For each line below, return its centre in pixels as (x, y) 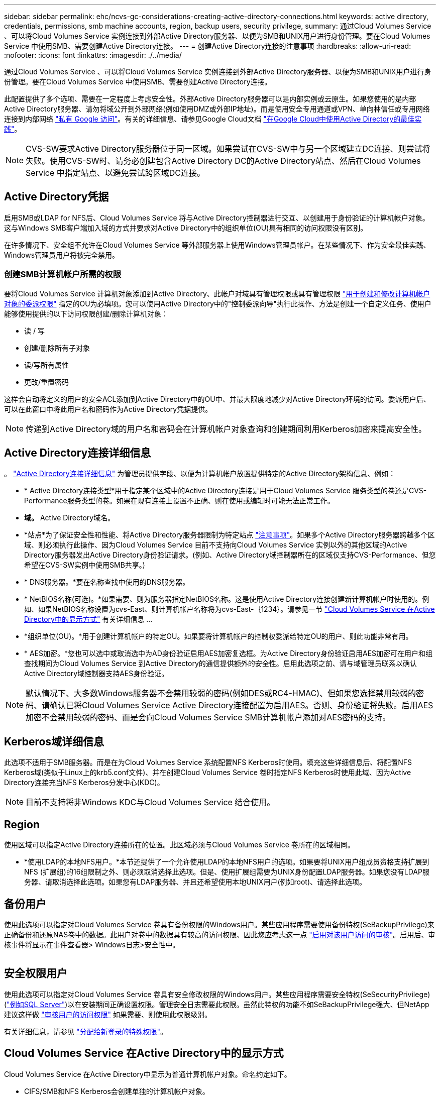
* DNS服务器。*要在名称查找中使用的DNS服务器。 (107, 582)
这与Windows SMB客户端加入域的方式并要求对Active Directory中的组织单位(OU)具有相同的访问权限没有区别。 (186, 228)
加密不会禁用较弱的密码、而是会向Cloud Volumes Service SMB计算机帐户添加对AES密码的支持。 (208, 718)
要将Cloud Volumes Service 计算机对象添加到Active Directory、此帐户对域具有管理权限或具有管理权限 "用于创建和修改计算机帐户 (217, 293)
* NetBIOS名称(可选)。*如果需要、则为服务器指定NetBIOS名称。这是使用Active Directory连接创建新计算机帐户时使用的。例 (227, 599)
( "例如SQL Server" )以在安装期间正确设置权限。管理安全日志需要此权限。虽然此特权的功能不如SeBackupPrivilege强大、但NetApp (217, 1004)
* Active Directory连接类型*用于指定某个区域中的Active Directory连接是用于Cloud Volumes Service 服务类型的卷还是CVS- (226, 491)
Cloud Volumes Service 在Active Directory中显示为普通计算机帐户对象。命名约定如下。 (148, 1074)
